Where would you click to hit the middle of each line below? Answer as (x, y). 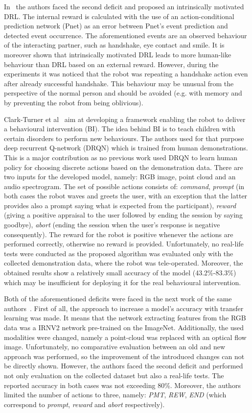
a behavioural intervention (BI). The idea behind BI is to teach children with (120, 129)
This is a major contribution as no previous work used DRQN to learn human (121, 157)
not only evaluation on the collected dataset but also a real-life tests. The (114, 375)
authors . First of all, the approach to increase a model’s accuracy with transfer (124, 308)
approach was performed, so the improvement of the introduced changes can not (124, 356)
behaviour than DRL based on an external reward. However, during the (111, 64)
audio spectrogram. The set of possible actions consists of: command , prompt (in (124, 186)
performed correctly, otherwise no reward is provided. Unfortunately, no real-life (124, 244)
